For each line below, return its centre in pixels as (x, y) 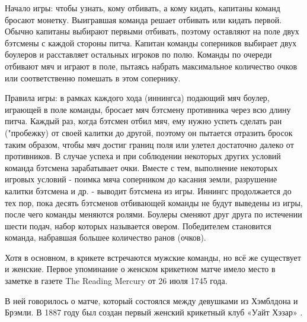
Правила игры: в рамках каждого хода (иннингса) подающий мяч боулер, (137, 98)
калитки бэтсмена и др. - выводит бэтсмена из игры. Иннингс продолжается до (148, 190)
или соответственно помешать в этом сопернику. (93, 78)
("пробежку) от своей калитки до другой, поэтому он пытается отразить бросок (149, 132)
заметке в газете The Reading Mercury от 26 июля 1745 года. (116, 281)
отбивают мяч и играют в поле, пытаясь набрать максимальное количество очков (151, 66)
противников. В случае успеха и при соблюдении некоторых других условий (143, 156)
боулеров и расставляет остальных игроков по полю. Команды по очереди (138, 54)
